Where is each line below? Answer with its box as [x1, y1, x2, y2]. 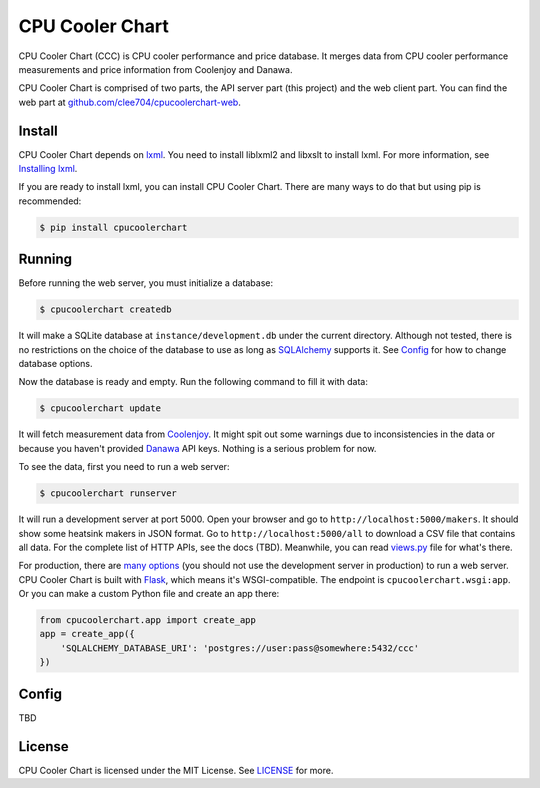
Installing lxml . [18, 163, 78, 175]
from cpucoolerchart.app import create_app [39, 615, 257, 626]
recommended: [18, 195, 82, 207]
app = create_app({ [39, 628, 135, 640]
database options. [18, 358, 94, 370]
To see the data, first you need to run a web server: [18, 461, 230, 473]
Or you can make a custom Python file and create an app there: [18, 588, 280, 600]
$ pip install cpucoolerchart [39, 221, 188, 233]
